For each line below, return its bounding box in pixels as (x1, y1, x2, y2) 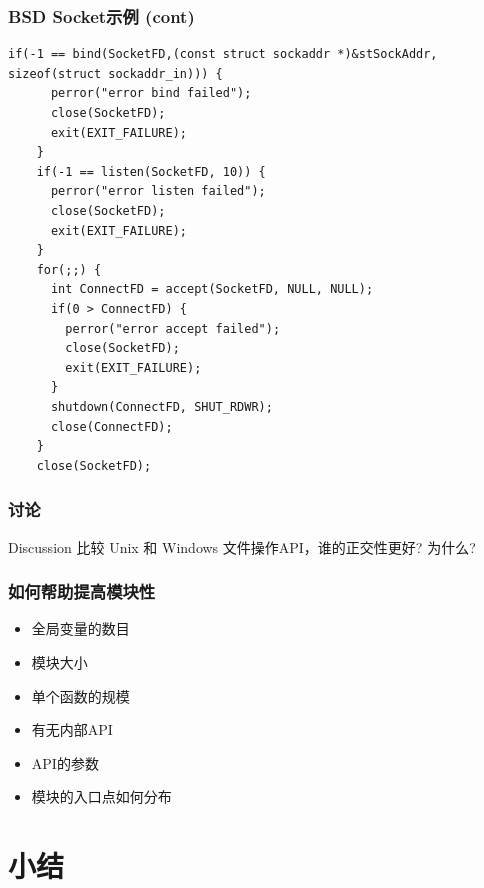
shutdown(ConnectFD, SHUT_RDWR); (50, 399, 273, 414)
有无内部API (31, 719, 113, 740)
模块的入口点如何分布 (31, 786, 172, 807)
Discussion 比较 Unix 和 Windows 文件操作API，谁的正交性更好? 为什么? (8, 536, 476, 557)
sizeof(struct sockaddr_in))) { (8, 66, 223, 81)
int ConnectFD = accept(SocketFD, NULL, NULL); (50, 282, 374, 297)
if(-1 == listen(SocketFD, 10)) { (36, 164, 266, 179)
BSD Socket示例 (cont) (8, 3, 195, 28)
